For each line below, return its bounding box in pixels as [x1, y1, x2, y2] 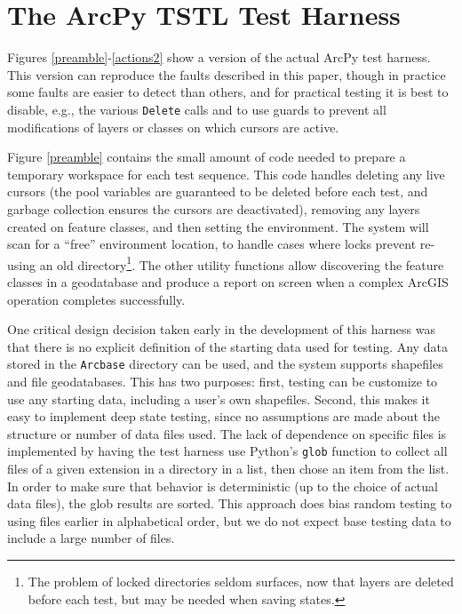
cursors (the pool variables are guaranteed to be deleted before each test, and [7, 182, 428, 201]
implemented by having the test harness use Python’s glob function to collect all [7, 442, 448, 460]
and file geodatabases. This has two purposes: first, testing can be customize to [7, 372, 438, 390]
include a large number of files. [7, 529, 175, 547]
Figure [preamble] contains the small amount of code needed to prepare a [7, 148, 406, 166]
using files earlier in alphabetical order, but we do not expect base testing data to [7, 511, 451, 530]
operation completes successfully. [7, 290, 186, 308]
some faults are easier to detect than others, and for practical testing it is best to [7, 83, 449, 101]
